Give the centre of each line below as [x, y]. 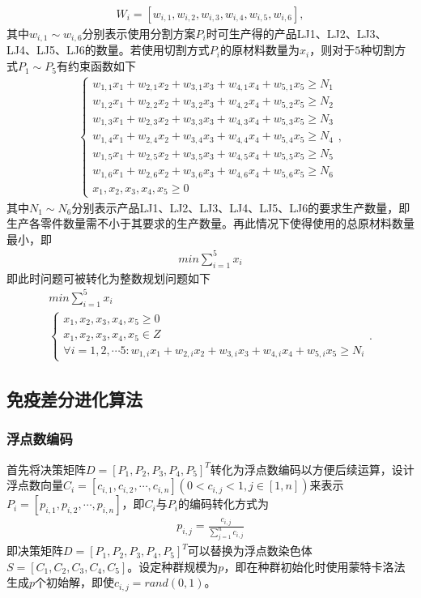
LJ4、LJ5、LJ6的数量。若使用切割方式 [108, 50]
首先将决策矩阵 [46, 469]
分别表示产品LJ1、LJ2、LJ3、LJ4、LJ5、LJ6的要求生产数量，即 [241, 207]
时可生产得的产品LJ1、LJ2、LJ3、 [296, 34]
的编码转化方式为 [223, 504]
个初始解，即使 [75, 582]
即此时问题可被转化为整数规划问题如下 [108, 278]
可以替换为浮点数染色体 [250, 551]
